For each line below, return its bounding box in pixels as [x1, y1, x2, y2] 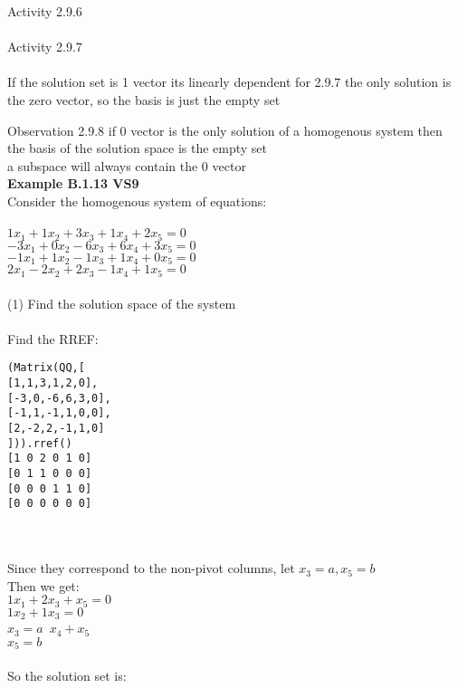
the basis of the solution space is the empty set [7, 139, 268, 158]
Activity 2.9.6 [7, 2, 82, 20]
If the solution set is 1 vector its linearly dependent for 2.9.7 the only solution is [7, 72, 452, 91]
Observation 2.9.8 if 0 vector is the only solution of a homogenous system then [7, 120, 443, 139]
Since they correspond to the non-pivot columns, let [7, 559, 295, 578]
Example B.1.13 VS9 [7, 174, 139, 193]
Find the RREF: [7, 329, 99, 348]
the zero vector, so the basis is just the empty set [7, 90, 281, 109]
